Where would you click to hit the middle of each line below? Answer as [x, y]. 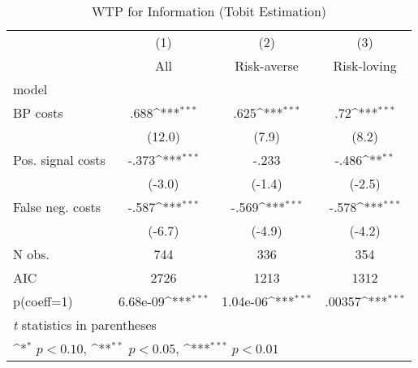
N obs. [31, 254]
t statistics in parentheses [85, 325]
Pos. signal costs [59, 160]
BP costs [38, 113]
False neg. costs [57, 207]
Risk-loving [365, 65]
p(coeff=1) [43, 301]
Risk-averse [267, 65]
